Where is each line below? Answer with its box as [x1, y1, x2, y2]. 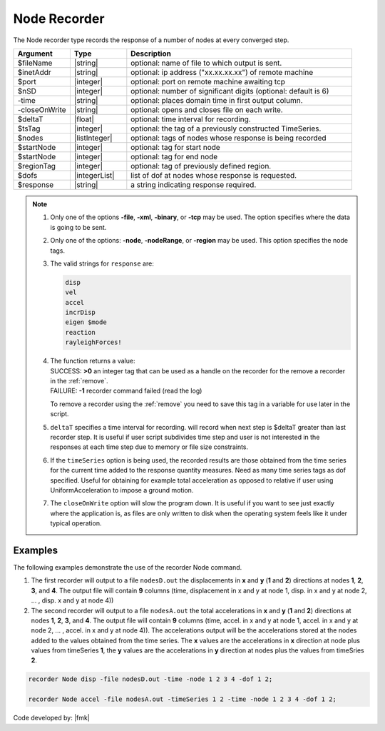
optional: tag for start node [130, 142, 220, 152]
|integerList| [73, 170, 115, 180]
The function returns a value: [50, 357, 135, 365]
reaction [65, 328, 96, 336]
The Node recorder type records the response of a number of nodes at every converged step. [13, 36, 289, 44]
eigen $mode [65, 318, 107, 326]
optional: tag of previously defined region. [130, 161, 272, 171]
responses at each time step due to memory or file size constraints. [50, 443, 249, 451]
